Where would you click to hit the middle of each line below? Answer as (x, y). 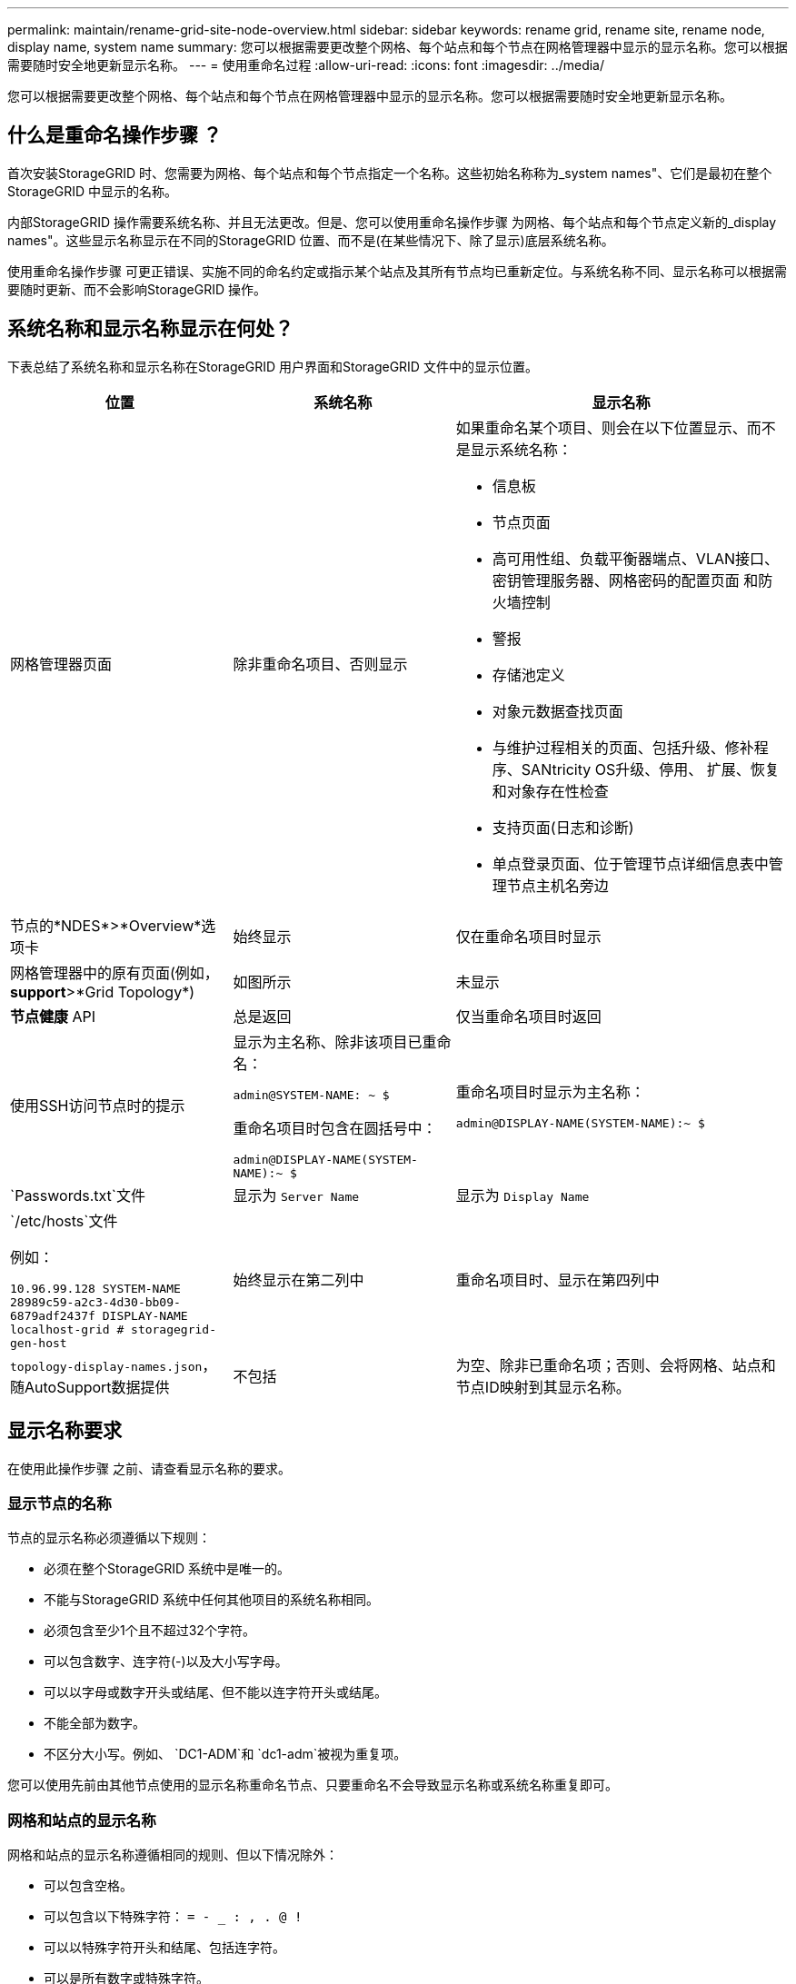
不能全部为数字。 (95, 1723)
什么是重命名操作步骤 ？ (114, 135)
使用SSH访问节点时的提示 (98, 1106)
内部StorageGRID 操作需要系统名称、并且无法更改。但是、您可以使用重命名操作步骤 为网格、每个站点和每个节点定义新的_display (392, 222)
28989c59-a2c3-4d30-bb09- (95, 1302)
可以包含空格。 (88, 1886)
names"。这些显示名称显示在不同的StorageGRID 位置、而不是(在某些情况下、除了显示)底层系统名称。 (311, 240)
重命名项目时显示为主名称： (550, 1091)
